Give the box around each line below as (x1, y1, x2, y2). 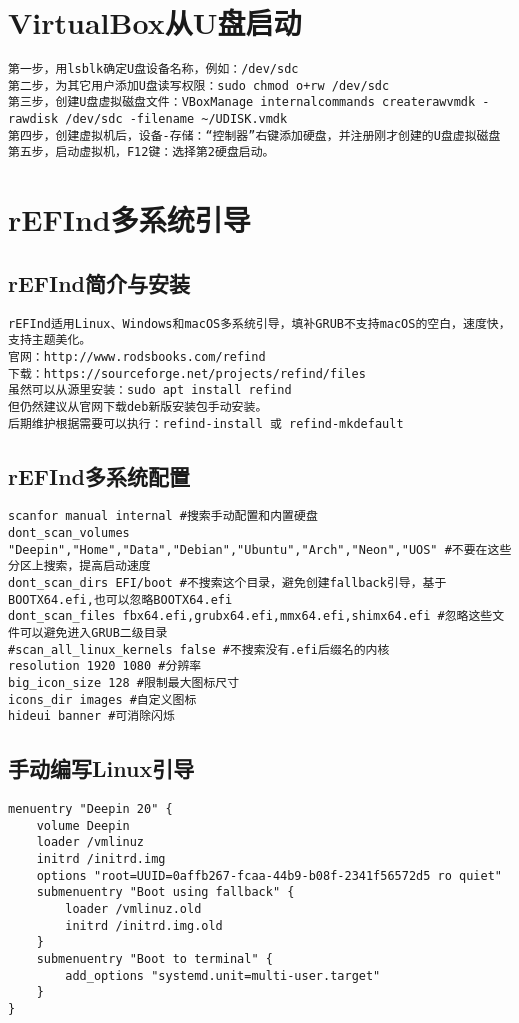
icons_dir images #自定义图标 (8, 692, 197, 707)
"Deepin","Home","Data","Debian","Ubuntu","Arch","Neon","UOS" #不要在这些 (8, 542, 512, 557)
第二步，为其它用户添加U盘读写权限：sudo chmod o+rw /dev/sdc (8, 78, 390, 93)
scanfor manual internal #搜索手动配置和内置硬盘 (8, 509, 318, 524)
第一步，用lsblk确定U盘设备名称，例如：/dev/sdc (8, 62, 299, 77)
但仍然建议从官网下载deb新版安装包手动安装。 (8, 399, 268, 414)
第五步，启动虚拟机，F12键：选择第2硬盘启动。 (8, 145, 275, 160)
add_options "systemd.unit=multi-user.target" (65, 968, 381, 983)
